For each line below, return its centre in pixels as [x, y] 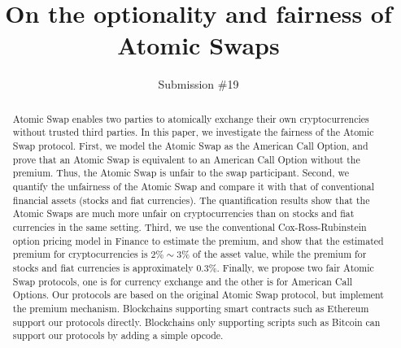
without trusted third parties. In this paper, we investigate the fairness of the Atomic [193, 132]
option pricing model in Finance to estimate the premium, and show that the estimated [198, 240]
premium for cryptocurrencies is [80, 254]
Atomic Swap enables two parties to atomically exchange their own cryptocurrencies [191, 118]
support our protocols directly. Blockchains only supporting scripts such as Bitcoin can [196, 322]
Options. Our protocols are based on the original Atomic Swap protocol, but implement [198, 295]
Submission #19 [198, 84]
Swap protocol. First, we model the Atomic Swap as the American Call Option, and [190, 146]
